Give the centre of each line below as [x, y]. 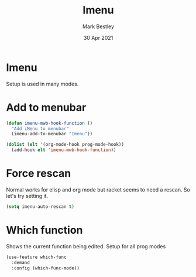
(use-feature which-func [36, 257]
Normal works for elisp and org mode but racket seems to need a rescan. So [98, 189]
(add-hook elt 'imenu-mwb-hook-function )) [64, 150]
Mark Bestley [98, 26]
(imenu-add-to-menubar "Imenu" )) [52, 134]
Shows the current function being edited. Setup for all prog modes [86, 246]
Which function [44, 230]
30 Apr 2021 [98, 37]
